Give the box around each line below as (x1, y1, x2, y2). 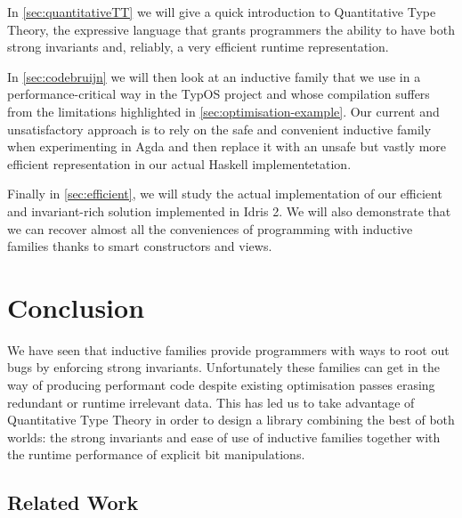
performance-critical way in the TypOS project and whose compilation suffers (7, 85, 430, 103)
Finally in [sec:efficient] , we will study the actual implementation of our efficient (7, 184, 442, 203)
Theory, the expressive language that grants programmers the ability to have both (7, 20, 455, 38)
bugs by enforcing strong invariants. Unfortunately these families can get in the (7, 358, 440, 376)
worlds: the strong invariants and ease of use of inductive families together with (7, 427, 441, 446)
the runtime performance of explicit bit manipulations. (7, 445, 305, 464)
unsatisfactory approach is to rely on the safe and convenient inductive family (7, 119, 432, 138)
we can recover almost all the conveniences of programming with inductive (7, 219, 413, 238)
